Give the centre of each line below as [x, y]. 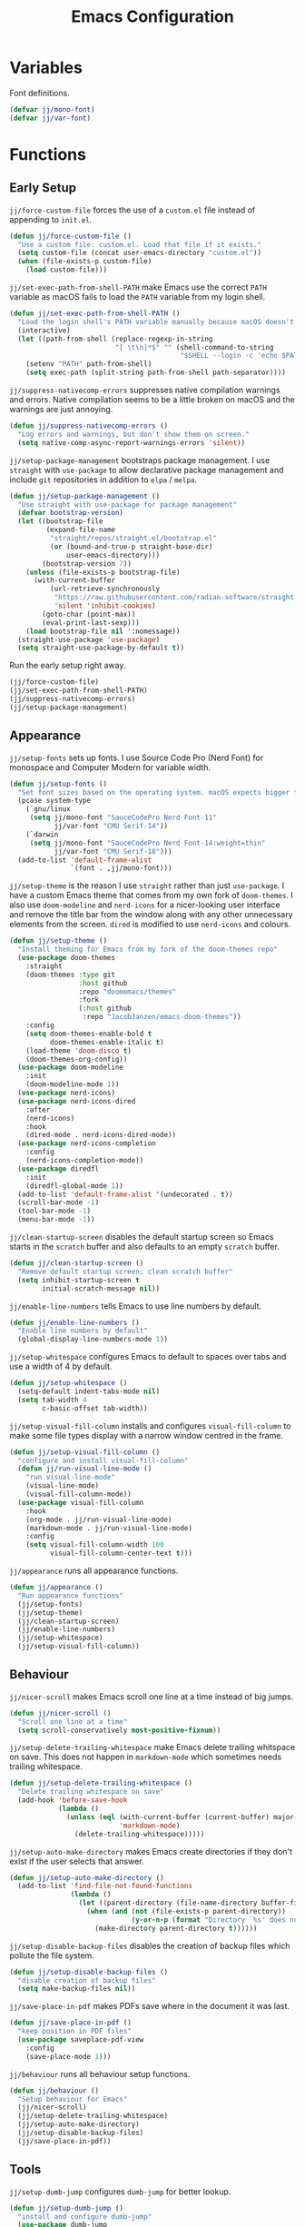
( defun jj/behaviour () [54, 2091]
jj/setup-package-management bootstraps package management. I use [140, 460]
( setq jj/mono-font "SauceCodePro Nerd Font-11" [123, 818]
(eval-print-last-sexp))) [91, 623]
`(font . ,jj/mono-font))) [121, 868]
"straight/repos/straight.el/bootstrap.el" [133, 539]
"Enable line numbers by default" [83, 1331]
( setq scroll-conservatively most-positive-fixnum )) [119, 1730]
